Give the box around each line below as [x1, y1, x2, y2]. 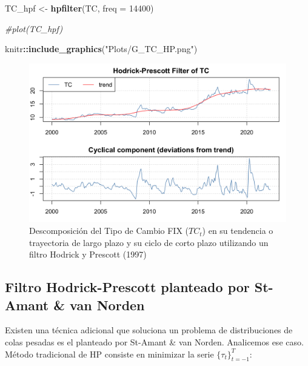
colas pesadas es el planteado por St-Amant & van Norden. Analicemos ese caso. [5, 336, 304, 348]
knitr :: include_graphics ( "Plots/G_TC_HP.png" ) [5, 42, 198, 55]
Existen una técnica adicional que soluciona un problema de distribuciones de [5, 324, 293, 336]
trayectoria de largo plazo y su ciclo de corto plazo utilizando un [29, 236, 269, 248]
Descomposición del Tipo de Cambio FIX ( [29, 224, 189, 237]
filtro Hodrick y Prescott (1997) [29, 248, 147, 261]
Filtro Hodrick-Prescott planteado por [5, 278, 250, 296]
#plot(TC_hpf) [5, 22, 63, 35]
